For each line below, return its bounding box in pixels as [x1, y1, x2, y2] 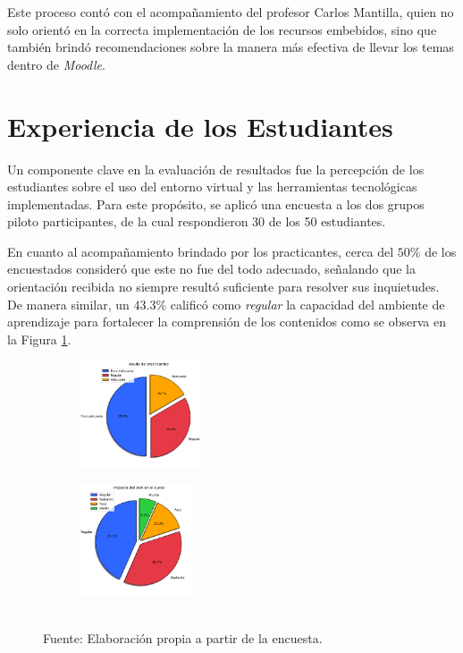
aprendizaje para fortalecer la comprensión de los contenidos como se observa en [7, 312, 446, 331]
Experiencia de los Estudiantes [7, 107, 393, 144]
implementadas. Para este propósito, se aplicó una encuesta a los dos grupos [7, 194, 425, 213]
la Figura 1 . [7, 329, 72, 348]
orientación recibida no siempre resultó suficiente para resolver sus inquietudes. [7, 277, 440, 296]
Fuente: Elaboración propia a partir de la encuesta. [43, 628, 323, 647]
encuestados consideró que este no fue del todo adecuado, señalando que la [7, 259, 416, 278]
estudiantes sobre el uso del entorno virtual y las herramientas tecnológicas [7, 177, 417, 196]
